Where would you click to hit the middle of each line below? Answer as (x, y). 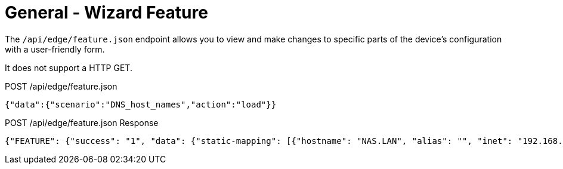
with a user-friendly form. (55, 49)
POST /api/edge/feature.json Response (82, 122)
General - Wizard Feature (106, 13)
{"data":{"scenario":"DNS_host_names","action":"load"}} (141, 104)
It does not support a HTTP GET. (69, 67)
